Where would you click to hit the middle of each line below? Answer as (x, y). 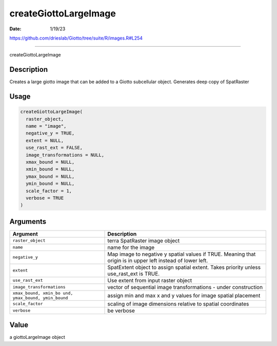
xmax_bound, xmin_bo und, (43, 293)
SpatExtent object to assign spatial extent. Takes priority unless (184, 267)
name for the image (131, 247)
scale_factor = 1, (49, 191)
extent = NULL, (45, 140)
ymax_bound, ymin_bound (40, 298)
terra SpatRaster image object (143, 240)
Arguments (28, 222)
